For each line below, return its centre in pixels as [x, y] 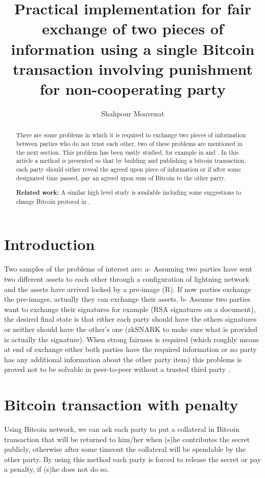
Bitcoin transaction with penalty [121, 404]
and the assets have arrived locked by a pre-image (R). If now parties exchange [128, 289]
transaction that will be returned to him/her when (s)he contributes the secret [127, 439]
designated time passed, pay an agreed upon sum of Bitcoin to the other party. [121, 178]
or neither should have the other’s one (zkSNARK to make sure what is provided [131, 329]
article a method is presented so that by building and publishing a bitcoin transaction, [131, 161]
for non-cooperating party [132, 88]
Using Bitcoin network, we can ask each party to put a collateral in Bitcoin [122, 429]
